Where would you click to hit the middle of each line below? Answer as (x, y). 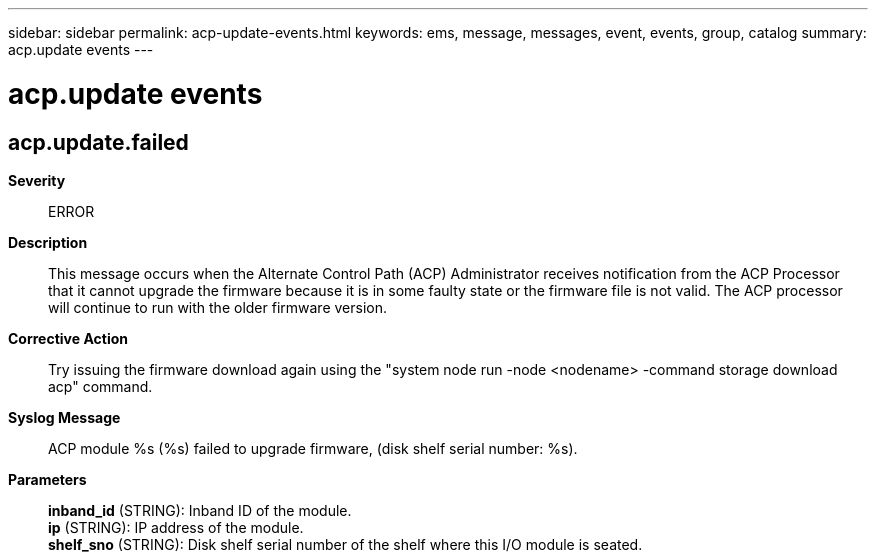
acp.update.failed (98, 142)
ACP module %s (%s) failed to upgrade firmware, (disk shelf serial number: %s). (313, 448)
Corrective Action (68, 338)
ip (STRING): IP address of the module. (176, 527)
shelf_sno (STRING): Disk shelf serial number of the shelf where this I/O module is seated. (345, 544)
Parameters (47, 479)
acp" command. (100, 386)
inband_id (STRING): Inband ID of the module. (200, 510)
